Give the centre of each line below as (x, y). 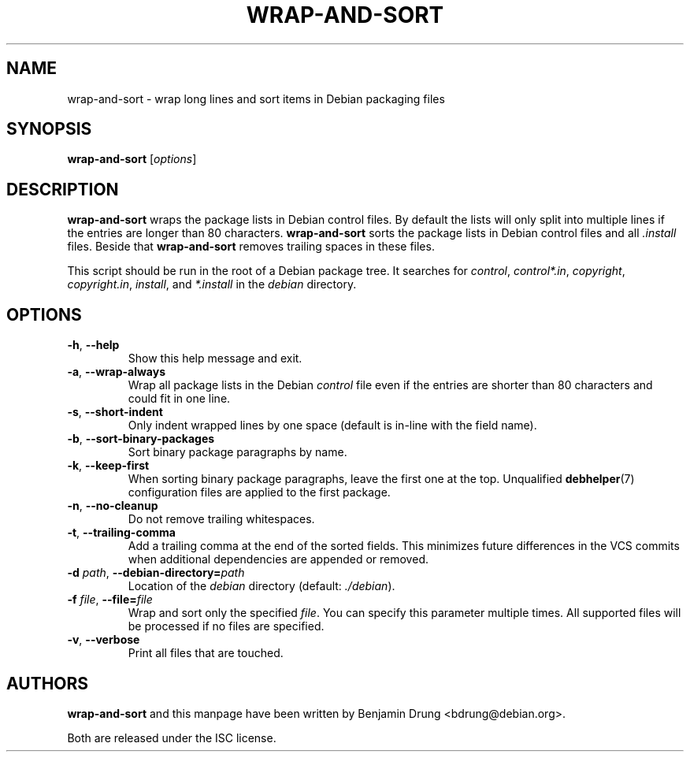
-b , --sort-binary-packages (141, 439)
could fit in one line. (179, 399)
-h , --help (93, 345)
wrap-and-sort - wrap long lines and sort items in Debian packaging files (256, 98)
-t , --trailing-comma (121, 533)
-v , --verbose (104, 640)
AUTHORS (48, 683)
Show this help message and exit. (215, 359)
